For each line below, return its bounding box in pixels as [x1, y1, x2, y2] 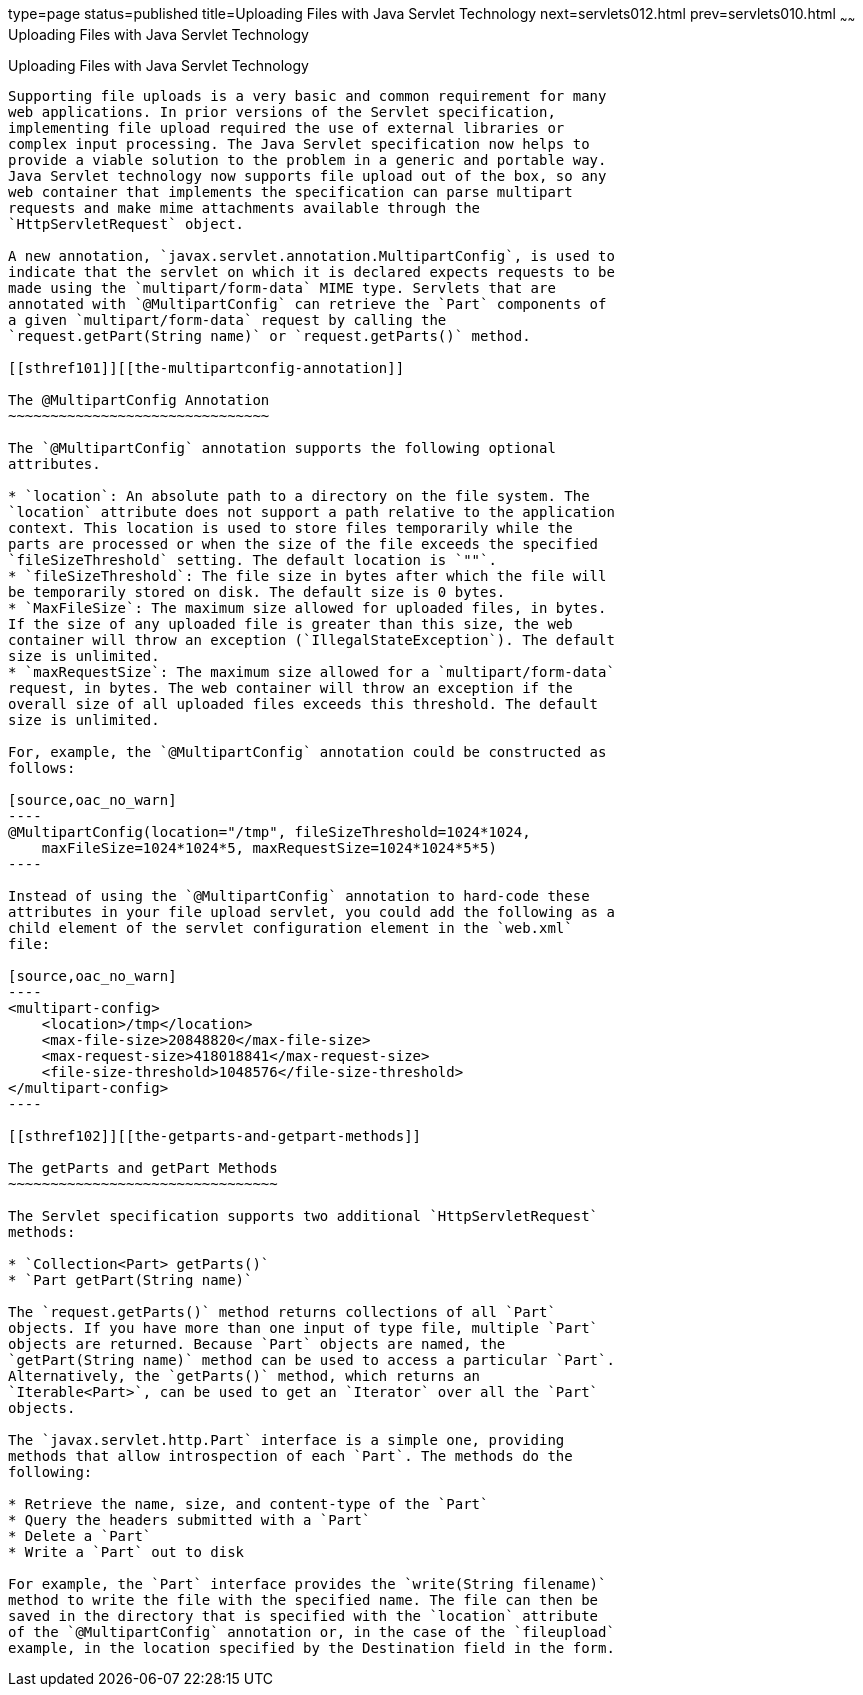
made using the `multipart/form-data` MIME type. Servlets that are [8, 279, 556, 296]
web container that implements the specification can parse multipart [8, 183, 573, 200]
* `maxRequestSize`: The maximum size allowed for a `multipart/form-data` [8, 663, 615, 680]
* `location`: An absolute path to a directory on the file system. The [8, 487, 590, 504]
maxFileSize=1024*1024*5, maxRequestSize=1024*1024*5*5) [41, 839, 497, 856]
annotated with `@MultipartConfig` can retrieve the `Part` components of [8, 295, 607, 312]
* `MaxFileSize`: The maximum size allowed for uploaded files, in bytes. [8, 599, 607, 616]
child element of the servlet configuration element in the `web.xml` [8, 919, 573, 936]
